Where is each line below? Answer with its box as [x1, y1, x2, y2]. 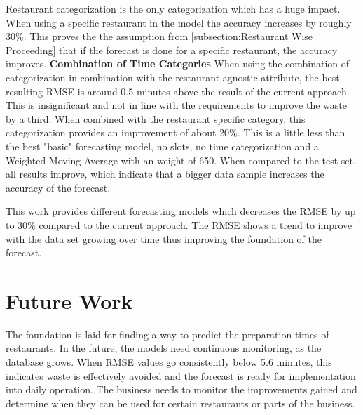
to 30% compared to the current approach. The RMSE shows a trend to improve [6, 217, 352, 232]
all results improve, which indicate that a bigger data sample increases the [6, 166, 324, 181]
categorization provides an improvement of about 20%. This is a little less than [6, 125, 345, 140]
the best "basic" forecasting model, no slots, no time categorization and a [6, 138, 319, 153]
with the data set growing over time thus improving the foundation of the [6, 231, 322, 246]
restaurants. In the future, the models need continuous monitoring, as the [6, 341, 322, 355]
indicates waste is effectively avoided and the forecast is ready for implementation [6, 368, 356, 383]
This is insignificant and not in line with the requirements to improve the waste [6, 98, 347, 112]
